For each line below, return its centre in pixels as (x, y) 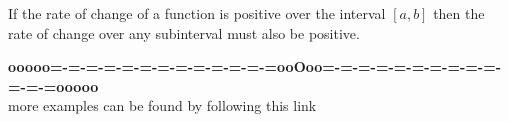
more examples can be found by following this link (162, 105)
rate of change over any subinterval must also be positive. (184, 32)
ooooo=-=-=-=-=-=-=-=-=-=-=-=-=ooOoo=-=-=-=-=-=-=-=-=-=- (255, 66)
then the (459, 13)
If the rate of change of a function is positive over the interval (197, 13)
